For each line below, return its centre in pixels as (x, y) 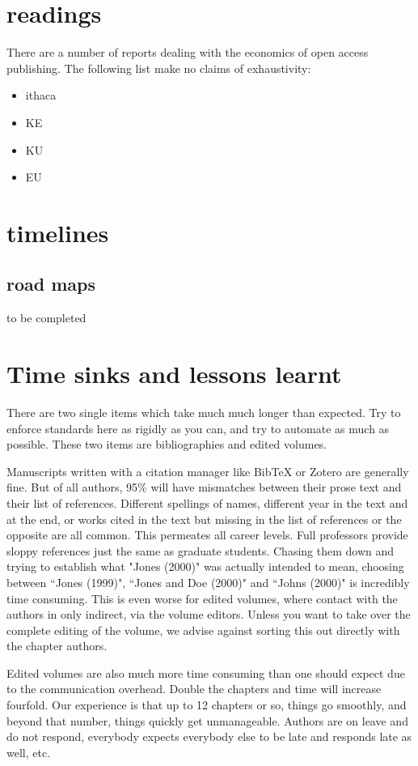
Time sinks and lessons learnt (174, 374)
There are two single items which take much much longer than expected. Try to (204, 412)
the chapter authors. (57, 646)
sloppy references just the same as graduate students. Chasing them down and (201, 550)
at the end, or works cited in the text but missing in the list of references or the (204, 519)
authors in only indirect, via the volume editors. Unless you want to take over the (209, 614)
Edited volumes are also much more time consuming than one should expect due (206, 672)
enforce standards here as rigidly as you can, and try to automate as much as (198, 428)
